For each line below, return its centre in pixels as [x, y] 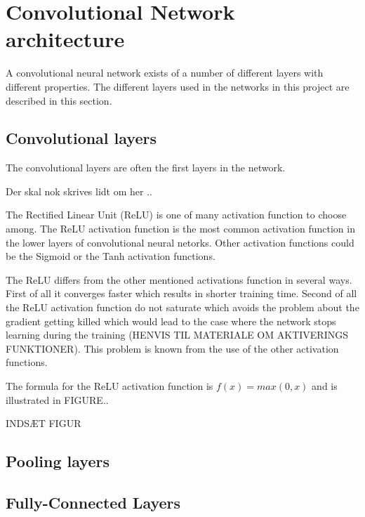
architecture [65, 39]
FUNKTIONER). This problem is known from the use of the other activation [172, 348]
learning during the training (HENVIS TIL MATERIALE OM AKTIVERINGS [177, 335]
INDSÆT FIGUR [44, 423]
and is [325, 386]
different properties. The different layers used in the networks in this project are [178, 86]
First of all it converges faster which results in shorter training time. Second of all [181, 293]
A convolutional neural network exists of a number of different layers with [165, 73]
